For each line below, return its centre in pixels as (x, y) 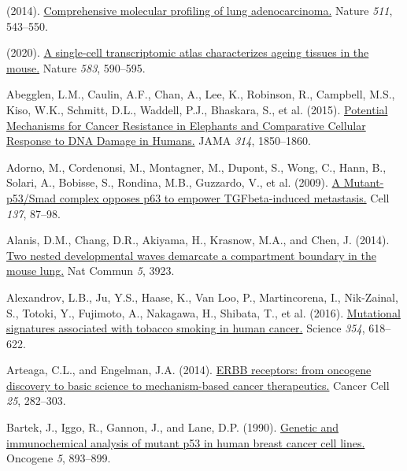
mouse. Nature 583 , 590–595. (76, 67)
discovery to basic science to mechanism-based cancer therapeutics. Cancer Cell (198, 385)
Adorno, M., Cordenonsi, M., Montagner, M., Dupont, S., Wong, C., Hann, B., (196, 167)
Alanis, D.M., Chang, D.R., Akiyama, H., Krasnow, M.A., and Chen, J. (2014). (198, 240)
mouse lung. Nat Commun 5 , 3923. (91, 271)
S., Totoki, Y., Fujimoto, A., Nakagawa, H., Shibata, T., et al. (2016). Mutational (203, 312)
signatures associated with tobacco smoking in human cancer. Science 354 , (186, 328)
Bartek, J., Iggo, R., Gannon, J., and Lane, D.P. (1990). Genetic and (173, 427)
